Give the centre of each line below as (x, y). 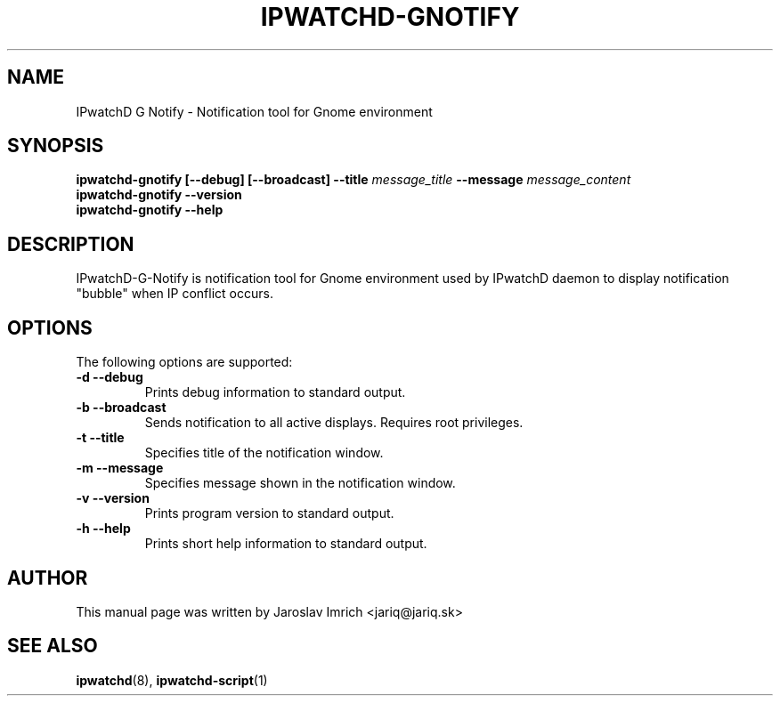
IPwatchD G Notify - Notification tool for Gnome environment (254, 111)
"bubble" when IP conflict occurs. (175, 294)
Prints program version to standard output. (269, 513)
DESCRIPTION (71, 244)
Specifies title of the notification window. (264, 453)
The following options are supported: (184, 362)
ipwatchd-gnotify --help (150, 210)
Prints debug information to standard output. (275, 392)
